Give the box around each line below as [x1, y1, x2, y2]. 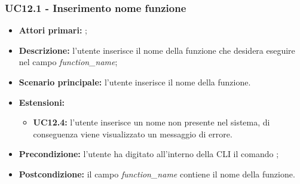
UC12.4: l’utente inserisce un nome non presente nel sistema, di [33, 116, 270, 128]
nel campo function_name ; [19, 56, 118, 68]
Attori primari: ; [19, 24, 87, 36]
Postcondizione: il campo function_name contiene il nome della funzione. [19, 167, 295, 180]
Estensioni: [19, 96, 65, 108]
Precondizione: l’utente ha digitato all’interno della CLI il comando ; [19, 148, 279, 160]
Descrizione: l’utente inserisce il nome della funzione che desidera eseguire [19, 44, 295, 56]
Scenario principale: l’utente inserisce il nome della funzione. [19, 76, 251, 88]
